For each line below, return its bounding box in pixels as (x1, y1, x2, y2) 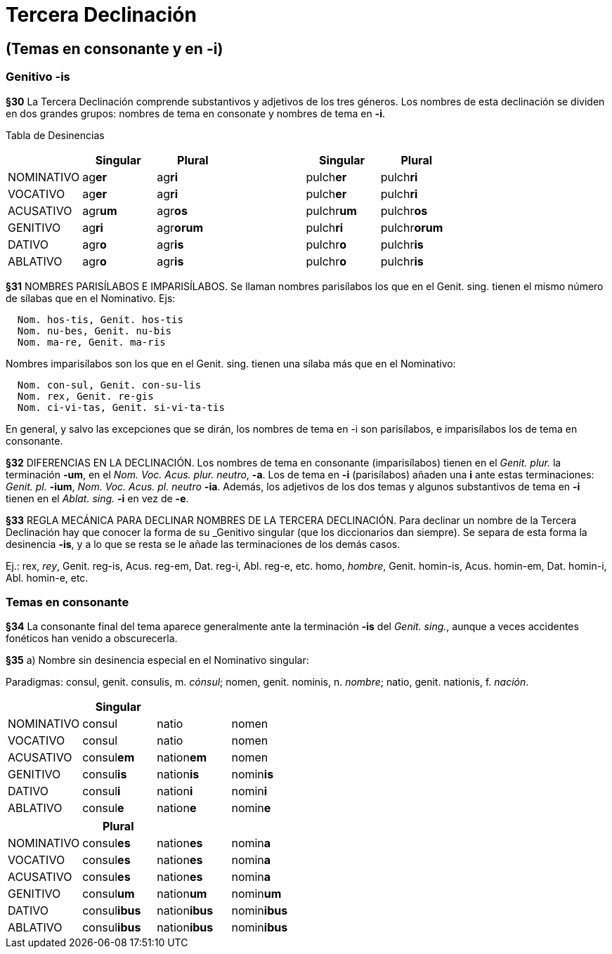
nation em (157, 750, 207, 765)
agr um (82, 203, 117, 218)
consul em (82, 750, 135, 765)
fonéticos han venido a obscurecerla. (6, 632, 178, 645)
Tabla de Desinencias (6, 129, 105, 141)
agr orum (157, 220, 203, 235)
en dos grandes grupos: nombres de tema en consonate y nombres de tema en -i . (6, 107, 385, 119)
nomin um (231, 887, 282, 901)
